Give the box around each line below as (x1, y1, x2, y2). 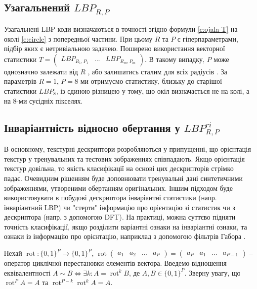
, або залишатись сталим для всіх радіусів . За (87, 66, 227, 76)
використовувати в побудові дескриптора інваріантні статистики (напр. (4, 192, 217, 203)
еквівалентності (4, 267, 51, 278)
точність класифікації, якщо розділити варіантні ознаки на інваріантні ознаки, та (4, 221, 247, 231)
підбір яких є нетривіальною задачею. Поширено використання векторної (4, 43, 225, 54)
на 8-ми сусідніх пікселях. (4, 95, 83, 106)
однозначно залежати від (4, 66, 78, 76)
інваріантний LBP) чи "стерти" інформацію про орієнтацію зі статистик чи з (4, 202, 235, 212)
